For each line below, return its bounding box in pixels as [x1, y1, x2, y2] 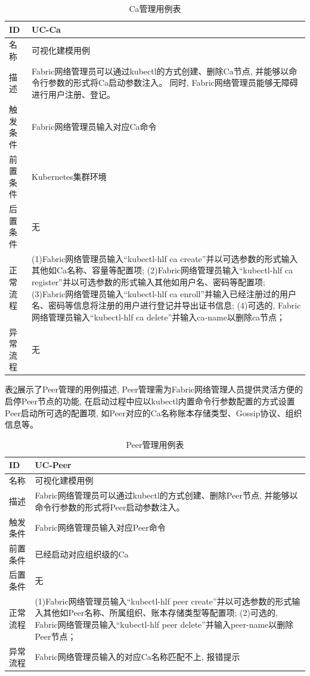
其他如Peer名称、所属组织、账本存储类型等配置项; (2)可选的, [43, 606, 278, 619]
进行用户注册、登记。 [32, 88, 116, 101]
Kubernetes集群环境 [32, 170, 107, 182]
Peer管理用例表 [126, 438, 184, 450]
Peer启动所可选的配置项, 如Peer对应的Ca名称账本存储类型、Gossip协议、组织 [5, 406, 302, 419]
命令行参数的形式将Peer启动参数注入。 [35, 500, 185, 513]
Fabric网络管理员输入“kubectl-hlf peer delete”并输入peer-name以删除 [35, 618, 294, 631]
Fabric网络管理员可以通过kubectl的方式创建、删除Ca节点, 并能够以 [32, 64, 289, 77]
